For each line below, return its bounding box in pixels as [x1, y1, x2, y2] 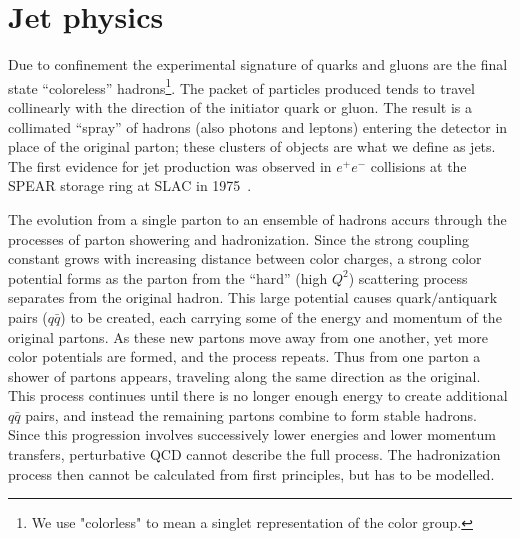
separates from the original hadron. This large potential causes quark [8, 287, 432, 308]
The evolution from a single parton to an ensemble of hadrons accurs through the [8, 208, 507, 229]
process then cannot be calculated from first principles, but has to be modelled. [8, 463, 495, 484]
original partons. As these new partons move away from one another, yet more [8, 326, 489, 347]
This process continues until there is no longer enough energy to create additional [8, 385, 508, 406]
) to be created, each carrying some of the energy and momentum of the [60, 306, 502, 327]
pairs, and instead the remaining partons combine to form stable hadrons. [25, 404, 477, 425]
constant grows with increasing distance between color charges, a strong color [8, 248, 482, 269]
